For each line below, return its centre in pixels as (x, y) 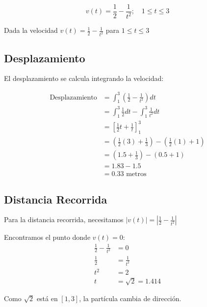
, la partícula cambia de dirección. (130, 298)
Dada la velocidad (31, 30)
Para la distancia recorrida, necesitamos (64, 219)
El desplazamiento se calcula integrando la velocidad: (84, 78)
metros (136, 174)
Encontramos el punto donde (47, 237)
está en (47, 298)
